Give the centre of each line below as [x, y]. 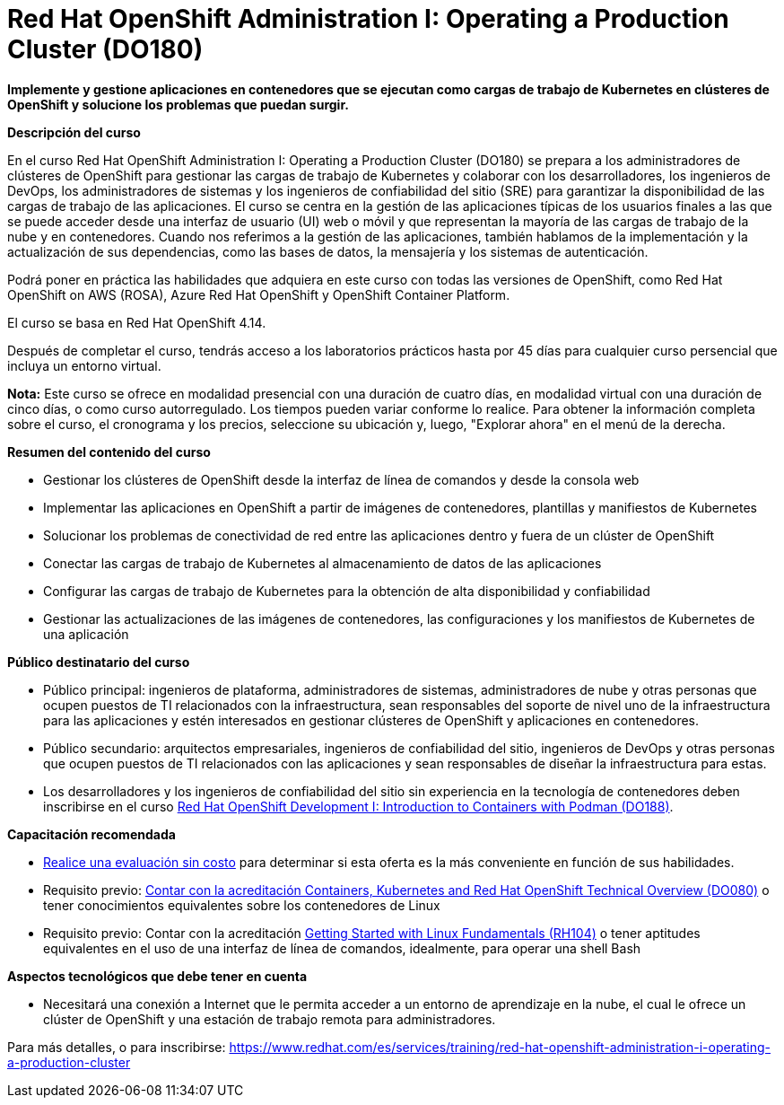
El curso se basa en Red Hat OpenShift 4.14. [137, 322]
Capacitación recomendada [91, 834]
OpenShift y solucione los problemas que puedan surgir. [178, 104]
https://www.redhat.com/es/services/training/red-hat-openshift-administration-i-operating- [500, 1047]
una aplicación [86, 634]
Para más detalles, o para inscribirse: [117, 1047]
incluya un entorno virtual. [84, 365]
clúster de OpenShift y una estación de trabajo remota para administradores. [270, 1019]
